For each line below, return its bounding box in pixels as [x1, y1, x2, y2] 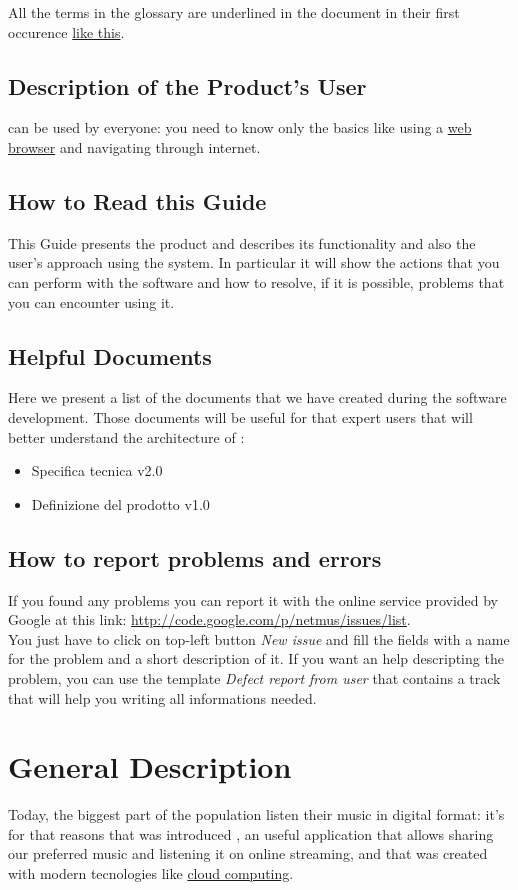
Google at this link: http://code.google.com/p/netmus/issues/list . [8, 609, 411, 630]
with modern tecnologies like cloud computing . [8, 863, 294, 883]
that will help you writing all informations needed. [8, 687, 317, 708]
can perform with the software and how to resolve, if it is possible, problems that [8, 271, 505, 292]
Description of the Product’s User [8, 70, 367, 101]
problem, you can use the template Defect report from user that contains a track [8, 667, 501, 688]
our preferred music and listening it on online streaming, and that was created [8, 843, 488, 864]
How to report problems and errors [8, 542, 382, 573]
